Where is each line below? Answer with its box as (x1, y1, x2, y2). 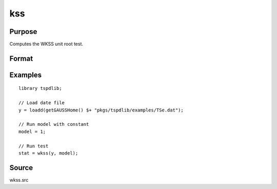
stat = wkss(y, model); (18, 150, 78, 156)
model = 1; (18, 128, 46, 135)
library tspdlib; (18, 85, 62, 91)
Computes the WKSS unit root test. (9, 41, 84, 47)
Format (9, 54, 33, 63)
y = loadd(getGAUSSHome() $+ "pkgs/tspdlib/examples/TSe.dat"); (18, 107, 184, 113)
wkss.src (9, 177, 29, 183)
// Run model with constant (18, 121, 89, 127)
